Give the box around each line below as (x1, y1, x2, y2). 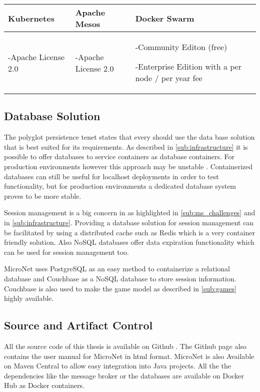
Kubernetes (8, 12, 54, 24)
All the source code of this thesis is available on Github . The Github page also (4, 340, 246, 351)
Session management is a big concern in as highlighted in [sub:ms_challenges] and (4, 207, 255, 218)
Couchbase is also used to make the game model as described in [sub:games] (4, 283, 236, 293)
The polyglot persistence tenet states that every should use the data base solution (4, 132, 255, 142)
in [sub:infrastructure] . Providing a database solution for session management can (4, 217, 254, 227)
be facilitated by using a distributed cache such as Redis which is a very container (4, 227, 255, 237)
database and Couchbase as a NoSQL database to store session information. (4, 273, 236, 283)
